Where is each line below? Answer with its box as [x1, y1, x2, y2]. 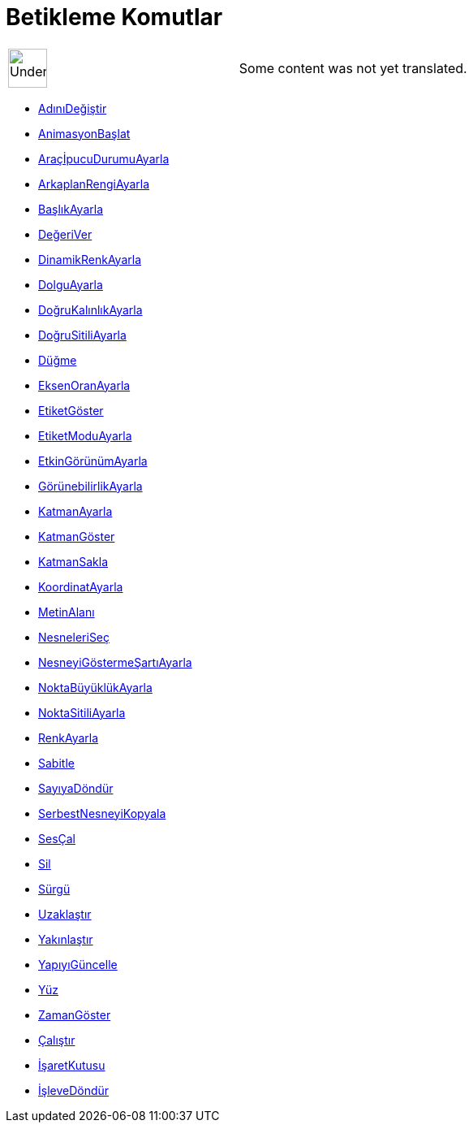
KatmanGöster [38, 529, 115, 543]
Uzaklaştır [38, 906, 92, 921]
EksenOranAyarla [38, 378, 131, 392]
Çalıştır [38, 1032, 75, 1047]
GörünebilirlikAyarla [38, 478, 143, 493]
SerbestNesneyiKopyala [38, 806, 166, 820]
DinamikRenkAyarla [38, 252, 141, 266]
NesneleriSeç [38, 629, 110, 644]
